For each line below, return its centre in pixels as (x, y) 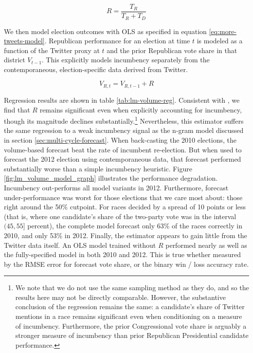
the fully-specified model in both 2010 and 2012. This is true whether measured (122, 254)
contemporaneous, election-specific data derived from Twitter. (96, 69)
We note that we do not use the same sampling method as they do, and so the (132, 288)
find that (17, 109)
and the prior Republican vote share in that (172, 50)
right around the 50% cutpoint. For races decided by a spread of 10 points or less (125, 207)
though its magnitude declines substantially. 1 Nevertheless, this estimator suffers (124, 120)
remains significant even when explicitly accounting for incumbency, (141, 109)
